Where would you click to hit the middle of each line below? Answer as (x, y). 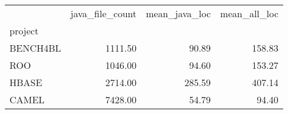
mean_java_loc (178, 13)
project (24, 31)
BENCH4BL (36, 48)
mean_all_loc (249, 13)
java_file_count (104, 13)
